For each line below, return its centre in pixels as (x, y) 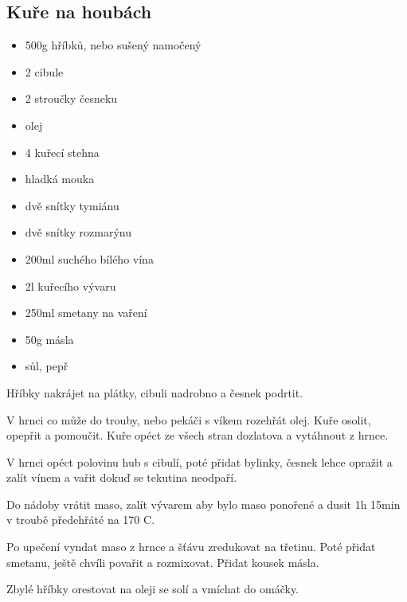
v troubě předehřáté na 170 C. (81, 520)
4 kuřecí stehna (62, 152)
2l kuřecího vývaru (70, 285)
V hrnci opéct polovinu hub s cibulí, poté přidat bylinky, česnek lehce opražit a (200, 461)
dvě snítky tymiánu (72, 205)
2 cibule (44, 71)
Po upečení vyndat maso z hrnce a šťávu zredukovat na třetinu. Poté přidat (191, 547)
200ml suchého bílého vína (89, 258)
